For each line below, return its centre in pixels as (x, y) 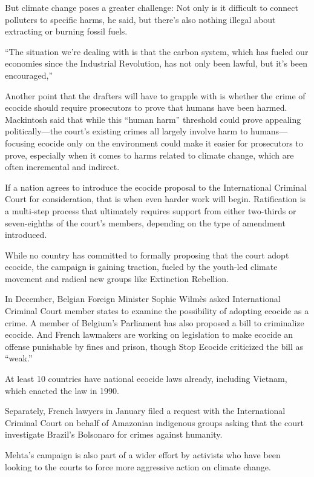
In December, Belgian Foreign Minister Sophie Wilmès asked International (143, 299)
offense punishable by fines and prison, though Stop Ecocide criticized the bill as (154, 346)
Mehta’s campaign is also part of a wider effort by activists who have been (143, 455)
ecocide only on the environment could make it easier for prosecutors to (170, 143)
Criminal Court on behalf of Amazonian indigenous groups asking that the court (154, 422)
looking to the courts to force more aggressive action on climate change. (138, 466)
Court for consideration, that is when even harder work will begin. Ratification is (155, 199)
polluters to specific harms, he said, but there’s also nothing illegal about (140, 19)
